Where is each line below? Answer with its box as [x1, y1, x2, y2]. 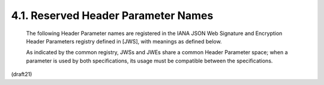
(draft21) [11, 71, 32, 78]
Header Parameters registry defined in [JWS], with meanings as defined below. [26, 37, 222, 45]
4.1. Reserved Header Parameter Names [11, 9, 214, 22]
